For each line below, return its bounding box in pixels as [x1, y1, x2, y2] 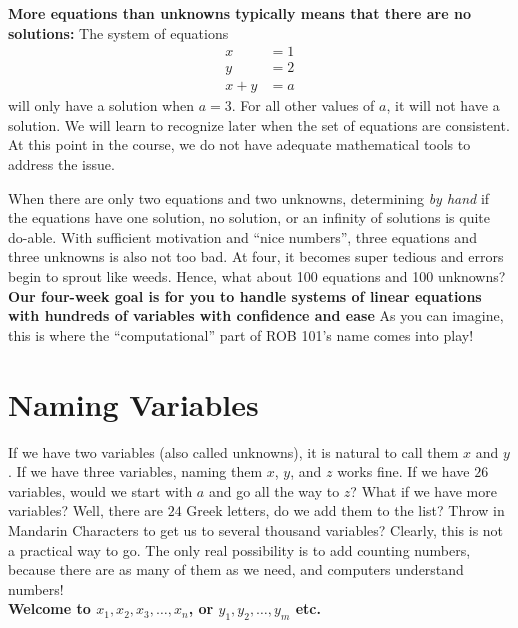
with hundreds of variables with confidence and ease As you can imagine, [8, 305, 504, 326]
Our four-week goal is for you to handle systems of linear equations [8, 285, 482, 306]
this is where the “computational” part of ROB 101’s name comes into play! [8, 324, 474, 345]
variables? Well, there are [8, 500, 163, 521]
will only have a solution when [8, 95, 194, 116]
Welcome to [8, 598, 91, 619]
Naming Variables [8, 383, 259, 424]
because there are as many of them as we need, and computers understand [8, 559, 464, 580]
